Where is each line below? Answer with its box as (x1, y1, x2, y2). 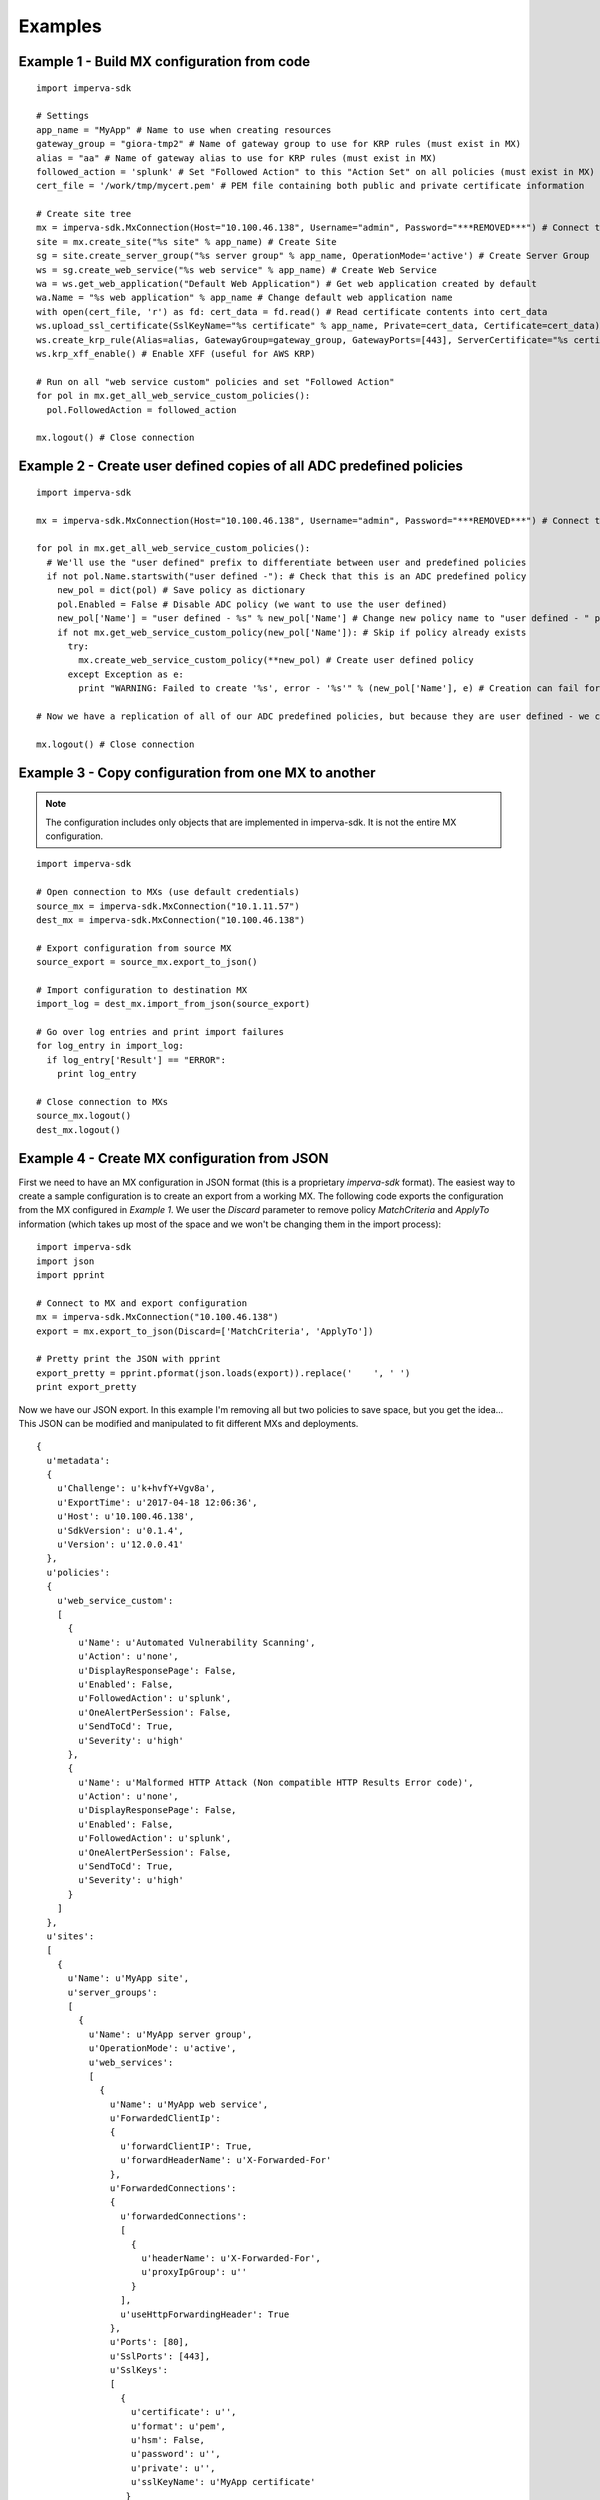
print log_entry (56, 1068, 137, 1080)
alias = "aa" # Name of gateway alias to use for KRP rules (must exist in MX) (36, 152, 437, 164)
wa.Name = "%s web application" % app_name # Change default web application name (36, 292, 453, 304)
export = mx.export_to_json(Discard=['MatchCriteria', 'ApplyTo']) (36, 1325, 374, 1337)
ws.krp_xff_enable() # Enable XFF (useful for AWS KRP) (36, 348, 316, 359)
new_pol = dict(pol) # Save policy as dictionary (56, 585, 305, 596)
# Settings (36, 110, 90, 122)
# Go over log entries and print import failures (36, 1026, 285, 1038)
